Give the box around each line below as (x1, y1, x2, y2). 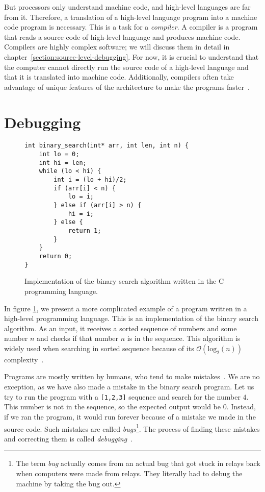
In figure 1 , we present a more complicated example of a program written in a (4, 303, 247, 313)
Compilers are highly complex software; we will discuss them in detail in (4, 41, 230, 52)
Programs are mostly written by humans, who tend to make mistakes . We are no (4, 371, 260, 382)
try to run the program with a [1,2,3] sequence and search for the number (4, 391, 241, 402)
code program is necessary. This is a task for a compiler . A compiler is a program (4, 21, 258, 32)
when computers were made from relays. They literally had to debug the (16, 468, 243, 478)
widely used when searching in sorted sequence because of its (4, 342, 194, 353)
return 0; (39, 253, 72, 260)
